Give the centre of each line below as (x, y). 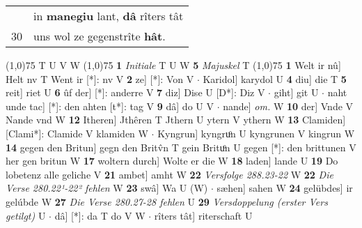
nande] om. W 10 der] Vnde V (288, 106)
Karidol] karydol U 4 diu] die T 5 (275, 78)
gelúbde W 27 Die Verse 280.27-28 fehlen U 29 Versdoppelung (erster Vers (167, 201)
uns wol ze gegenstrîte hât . (100, 36)
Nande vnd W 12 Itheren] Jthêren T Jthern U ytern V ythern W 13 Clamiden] (176, 120)
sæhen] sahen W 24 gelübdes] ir (285, 188)
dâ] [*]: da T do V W (100, 215)
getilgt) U (26, 215)
